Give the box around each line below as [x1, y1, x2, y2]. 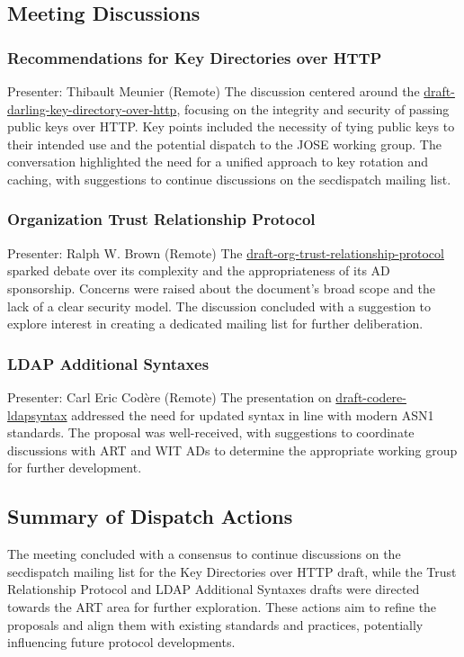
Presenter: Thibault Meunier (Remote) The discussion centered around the [7, 82, 420, 100]
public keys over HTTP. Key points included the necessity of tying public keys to [7, 117, 455, 136]
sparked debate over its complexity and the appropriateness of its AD [7, 261, 390, 280]
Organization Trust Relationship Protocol [7, 208, 316, 230]
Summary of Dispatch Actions [7, 502, 293, 530]
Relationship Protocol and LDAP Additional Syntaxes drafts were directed [7, 580, 420, 598]
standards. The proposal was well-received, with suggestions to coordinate [7, 423, 415, 442]
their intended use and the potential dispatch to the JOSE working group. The [7, 134, 442, 153]
